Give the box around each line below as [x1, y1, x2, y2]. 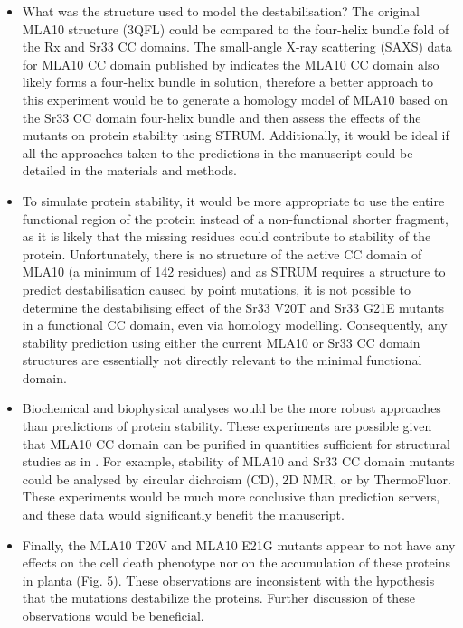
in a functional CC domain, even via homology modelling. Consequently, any [22, 315, 448, 334]
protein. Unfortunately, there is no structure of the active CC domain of [22, 244, 422, 263]
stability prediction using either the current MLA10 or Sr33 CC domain [22, 333, 420, 351]
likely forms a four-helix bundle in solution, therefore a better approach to [22, 72, 434, 91]
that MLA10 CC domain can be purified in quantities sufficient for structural [22, 434, 450, 453]
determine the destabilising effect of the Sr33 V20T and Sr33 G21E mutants [22, 297, 444, 316]
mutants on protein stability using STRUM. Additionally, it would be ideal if [22, 126, 449, 145]
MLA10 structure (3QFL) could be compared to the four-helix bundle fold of [22, 19, 449, 38]
